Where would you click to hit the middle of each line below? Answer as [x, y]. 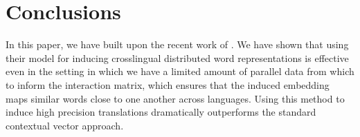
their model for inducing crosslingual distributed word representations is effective [177, 57]
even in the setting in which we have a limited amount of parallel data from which [180, 71]
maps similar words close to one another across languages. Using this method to [175, 98]
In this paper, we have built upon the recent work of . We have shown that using [177, 44]
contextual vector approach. [65, 125]
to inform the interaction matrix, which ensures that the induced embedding [168, 84]
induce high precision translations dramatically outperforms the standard [161, 112]
